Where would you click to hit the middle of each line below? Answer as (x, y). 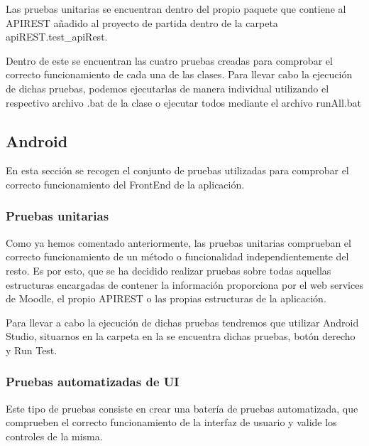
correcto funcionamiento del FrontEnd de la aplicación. (125, 184)
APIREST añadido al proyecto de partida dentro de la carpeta (142, 22)
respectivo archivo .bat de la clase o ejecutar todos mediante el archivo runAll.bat (183, 102)
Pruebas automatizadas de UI (93, 382)
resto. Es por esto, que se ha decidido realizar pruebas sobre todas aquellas (169, 270)
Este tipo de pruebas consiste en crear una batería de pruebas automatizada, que (182, 408)
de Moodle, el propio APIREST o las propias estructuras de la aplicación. (166, 298)
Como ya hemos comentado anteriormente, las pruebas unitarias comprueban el (178, 242)
